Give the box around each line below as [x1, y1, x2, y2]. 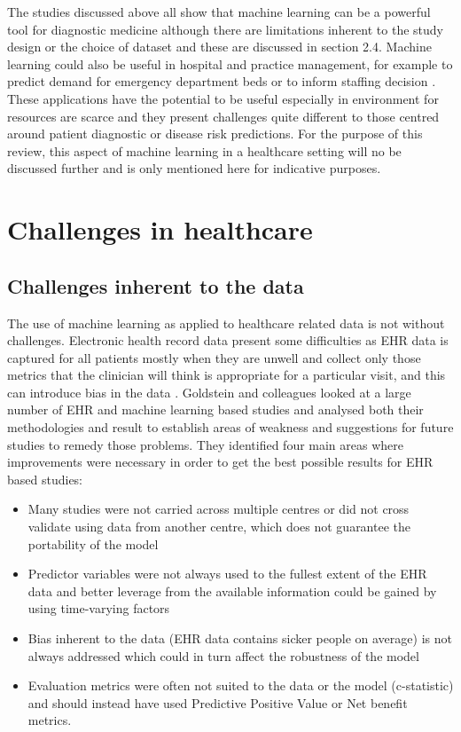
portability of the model [27, 534, 159, 553]
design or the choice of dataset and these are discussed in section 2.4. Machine [7, 37, 432, 56]
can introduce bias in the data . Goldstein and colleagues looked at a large [7, 382, 411, 401]
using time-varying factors [27, 599, 170, 618]
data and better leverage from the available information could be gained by [27, 581, 437, 600]
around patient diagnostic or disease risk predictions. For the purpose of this [7, 124, 423, 143]
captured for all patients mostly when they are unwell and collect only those [7, 348, 421, 366]
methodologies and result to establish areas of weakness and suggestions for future [7, 418, 454, 437]
